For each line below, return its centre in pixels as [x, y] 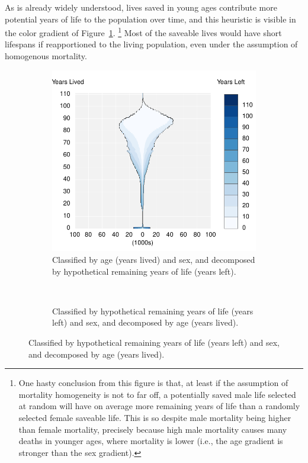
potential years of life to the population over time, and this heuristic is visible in [150, 19]
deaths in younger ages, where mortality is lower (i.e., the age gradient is [151, 441]
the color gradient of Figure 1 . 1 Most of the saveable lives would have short [143, 32]
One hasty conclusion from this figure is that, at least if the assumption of [153, 383]
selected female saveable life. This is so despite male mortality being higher [155, 417]
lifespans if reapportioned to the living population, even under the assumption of [151, 44]
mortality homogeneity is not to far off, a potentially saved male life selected [157, 394]
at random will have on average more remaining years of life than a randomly [159, 406]
